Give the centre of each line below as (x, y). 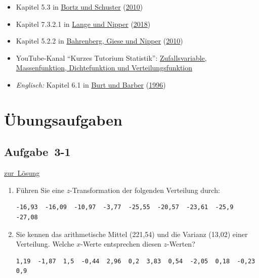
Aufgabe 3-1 (37, 152)
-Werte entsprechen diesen (121, 244)
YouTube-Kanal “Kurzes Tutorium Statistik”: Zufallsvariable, (111, 57)
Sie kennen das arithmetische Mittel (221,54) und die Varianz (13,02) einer (132, 234)
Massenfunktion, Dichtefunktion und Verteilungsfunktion (104, 68)
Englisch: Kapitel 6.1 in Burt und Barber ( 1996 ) (91, 84)
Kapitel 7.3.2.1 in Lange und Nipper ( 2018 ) (83, 24)
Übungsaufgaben (63, 119)
